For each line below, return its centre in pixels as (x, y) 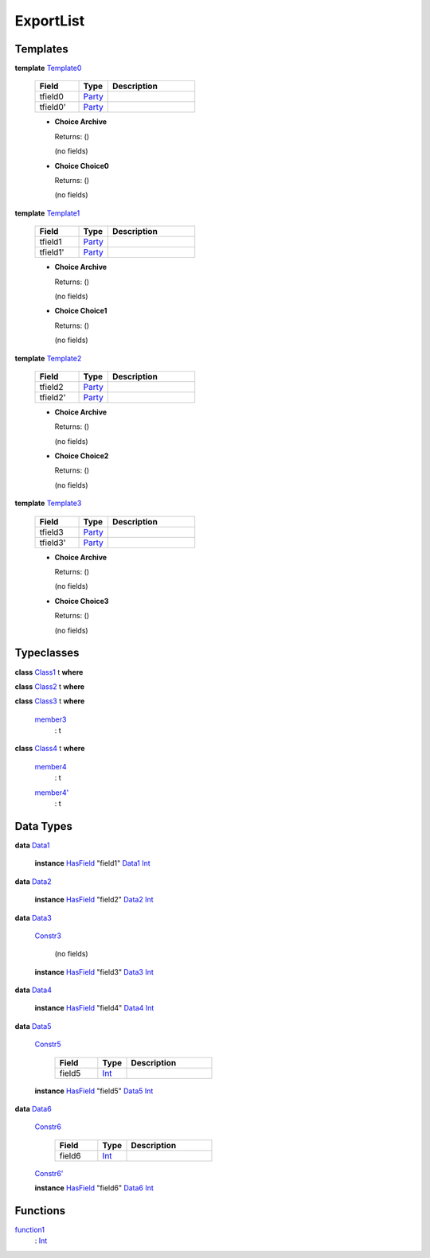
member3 (51, 719)
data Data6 (33, 1109)
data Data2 (33, 881)
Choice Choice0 (82, 166)
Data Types (44, 826)
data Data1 (32, 845)
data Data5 (33, 1026)
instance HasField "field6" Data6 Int (94, 1188)
